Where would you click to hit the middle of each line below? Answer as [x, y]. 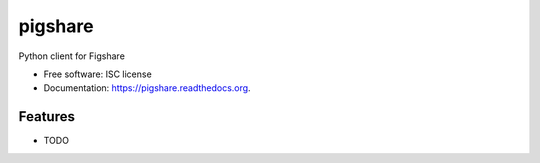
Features [46, 116]
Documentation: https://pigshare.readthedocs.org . [147, 88]
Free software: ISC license [97, 74]
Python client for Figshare [71, 56]
